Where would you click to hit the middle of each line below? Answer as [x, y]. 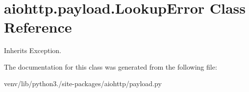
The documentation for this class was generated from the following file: [111, 66]
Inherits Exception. [33, 50]
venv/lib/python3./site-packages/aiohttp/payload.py [83, 83]
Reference [38, 27]
